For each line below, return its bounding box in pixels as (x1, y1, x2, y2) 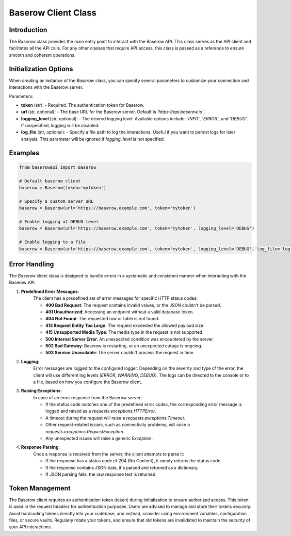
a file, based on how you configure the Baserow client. (33, 379, 143, 385)
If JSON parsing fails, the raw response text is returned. (45, 471, 157, 477)
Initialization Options (9, 65, 73, 73)
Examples (9, 148, 40, 157)
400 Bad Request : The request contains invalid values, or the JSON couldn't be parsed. (45, 302, 222, 308)
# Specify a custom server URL (19, 198, 94, 204)
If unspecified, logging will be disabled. (21, 123, 99, 129)
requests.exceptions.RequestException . (45, 428, 125, 434)
